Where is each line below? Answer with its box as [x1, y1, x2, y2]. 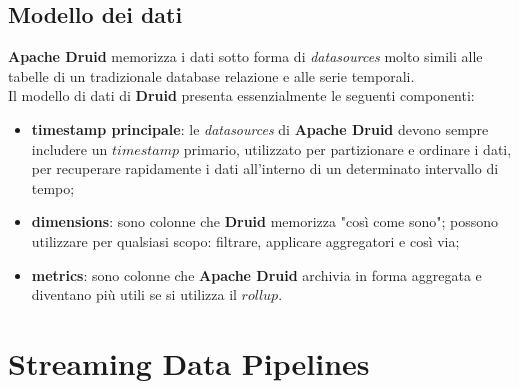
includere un [31, 138, 108, 159]
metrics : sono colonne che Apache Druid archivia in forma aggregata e [31, 264, 482, 285]
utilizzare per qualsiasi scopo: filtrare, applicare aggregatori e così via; [31, 230, 460, 251]
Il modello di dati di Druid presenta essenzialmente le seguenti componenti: [8, 85, 475, 106]
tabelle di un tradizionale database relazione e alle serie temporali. [8, 65, 415, 86]
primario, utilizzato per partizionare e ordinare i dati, [183, 138, 512, 159]
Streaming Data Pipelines [8, 342, 370, 383]
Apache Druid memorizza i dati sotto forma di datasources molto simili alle [8, 46, 483, 67]
